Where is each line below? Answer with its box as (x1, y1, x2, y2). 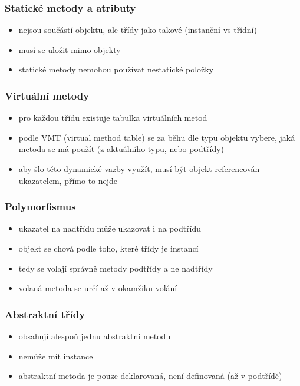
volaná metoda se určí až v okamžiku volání (18, 282, 177, 294)
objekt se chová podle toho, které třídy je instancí (18, 242, 199, 254)
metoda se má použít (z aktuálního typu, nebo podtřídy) (18, 143, 225, 155)
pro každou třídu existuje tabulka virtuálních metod (18, 111, 207, 124)
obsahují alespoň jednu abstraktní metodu (18, 330, 171, 342)
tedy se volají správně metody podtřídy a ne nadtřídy (18, 262, 213, 274)
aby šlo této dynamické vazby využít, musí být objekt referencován (18, 163, 260, 174)
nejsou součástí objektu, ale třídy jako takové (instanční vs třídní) (18, 24, 257, 36)
